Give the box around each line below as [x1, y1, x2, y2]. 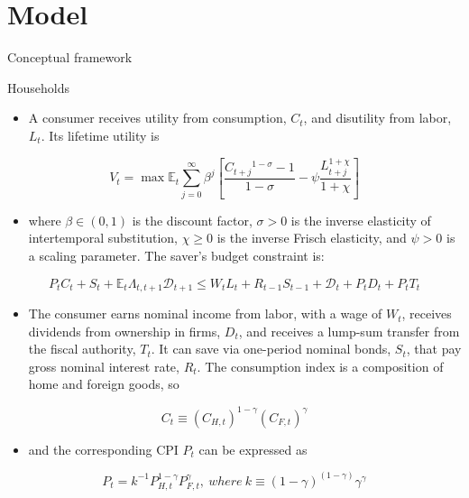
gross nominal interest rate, [28, 356, 179, 375]
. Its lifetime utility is [41, 125, 160, 144]
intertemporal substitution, [28, 228, 178, 247]
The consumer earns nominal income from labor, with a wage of [28, 304, 382, 323]
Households [7, 78, 69, 97]
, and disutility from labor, [303, 108, 452, 127]
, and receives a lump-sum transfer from [238, 321, 460, 340]
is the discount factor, [132, 210, 253, 229]
